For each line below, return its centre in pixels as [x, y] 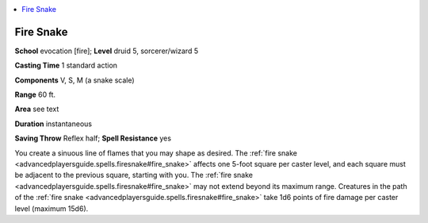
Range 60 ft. [35, 94]
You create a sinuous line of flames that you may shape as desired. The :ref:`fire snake [156, 153]
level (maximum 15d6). [52, 208]
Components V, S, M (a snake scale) [75, 80]
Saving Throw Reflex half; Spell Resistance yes [93, 138]
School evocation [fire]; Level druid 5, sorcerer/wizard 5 [106, 51]
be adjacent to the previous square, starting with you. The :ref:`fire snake [134, 175]
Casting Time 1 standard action [66, 65]
